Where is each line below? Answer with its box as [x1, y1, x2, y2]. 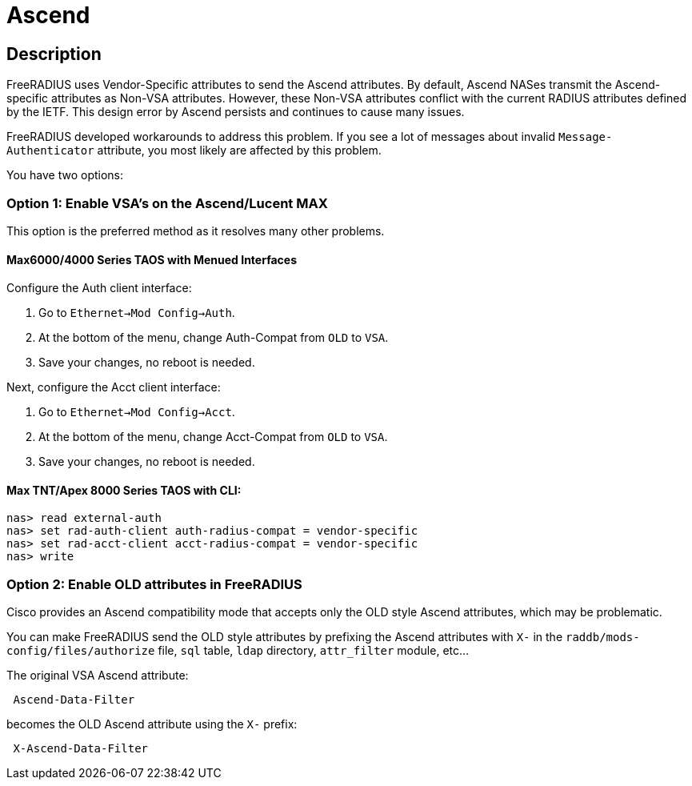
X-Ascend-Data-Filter [13, 742, 149, 756]
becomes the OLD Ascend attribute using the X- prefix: [6, 717, 298, 732]
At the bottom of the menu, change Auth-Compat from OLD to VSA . [38, 331, 389, 345]
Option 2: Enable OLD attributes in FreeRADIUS [6, 575, 302, 592]
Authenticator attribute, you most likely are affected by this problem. [6, 143, 382, 158]
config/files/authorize [6, 644, 155, 658]
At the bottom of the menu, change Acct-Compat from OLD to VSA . [38, 430, 388, 444]
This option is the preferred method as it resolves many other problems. [6, 223, 385, 238]
